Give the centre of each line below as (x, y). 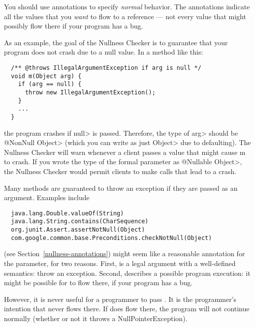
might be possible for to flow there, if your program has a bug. (98, 282)
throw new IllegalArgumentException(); (90, 92)
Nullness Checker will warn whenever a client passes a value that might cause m (125, 152)
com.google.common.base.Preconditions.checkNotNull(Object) (112, 238)
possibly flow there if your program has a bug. (74, 26)
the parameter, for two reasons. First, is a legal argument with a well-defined (120, 263)
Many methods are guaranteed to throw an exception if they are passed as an (121, 188)
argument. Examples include (47, 197)
